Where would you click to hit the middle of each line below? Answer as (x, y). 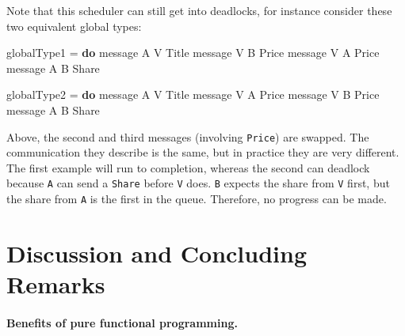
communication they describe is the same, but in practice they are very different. (203, 152)
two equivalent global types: (74, 26)
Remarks (56, 284)
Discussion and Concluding (157, 253)
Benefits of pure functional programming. (122, 322)
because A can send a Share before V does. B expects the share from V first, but (198, 183)
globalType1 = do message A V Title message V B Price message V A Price (193, 53)
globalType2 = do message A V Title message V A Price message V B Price (193, 94)
